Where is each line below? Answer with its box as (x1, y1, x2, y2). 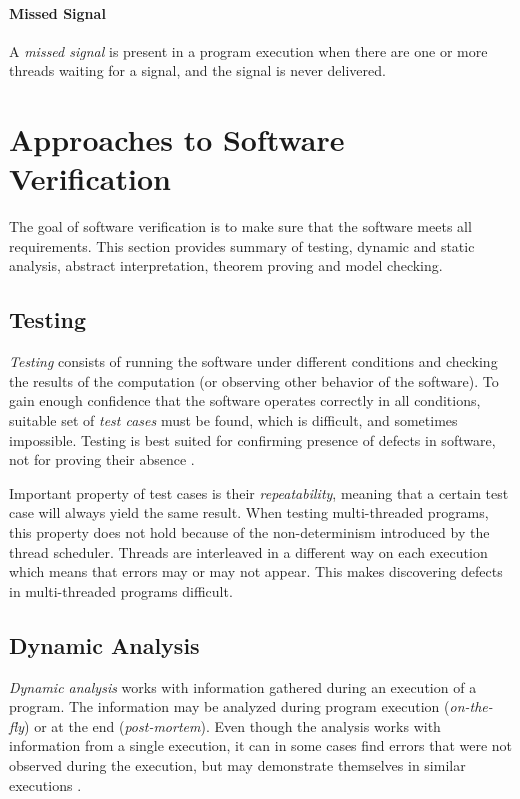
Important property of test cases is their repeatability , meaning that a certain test (9, 482, 509, 503)
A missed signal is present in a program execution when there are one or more (9, 40, 488, 61)
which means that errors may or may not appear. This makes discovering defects (9, 561, 503, 582)
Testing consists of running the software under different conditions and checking (9, 351, 498, 372)
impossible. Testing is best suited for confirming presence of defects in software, (9, 429, 496, 450)
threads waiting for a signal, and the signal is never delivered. (9, 60, 386, 81)
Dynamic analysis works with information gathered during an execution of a (9, 676, 477, 697)
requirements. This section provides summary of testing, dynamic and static (9, 235, 475, 256)
